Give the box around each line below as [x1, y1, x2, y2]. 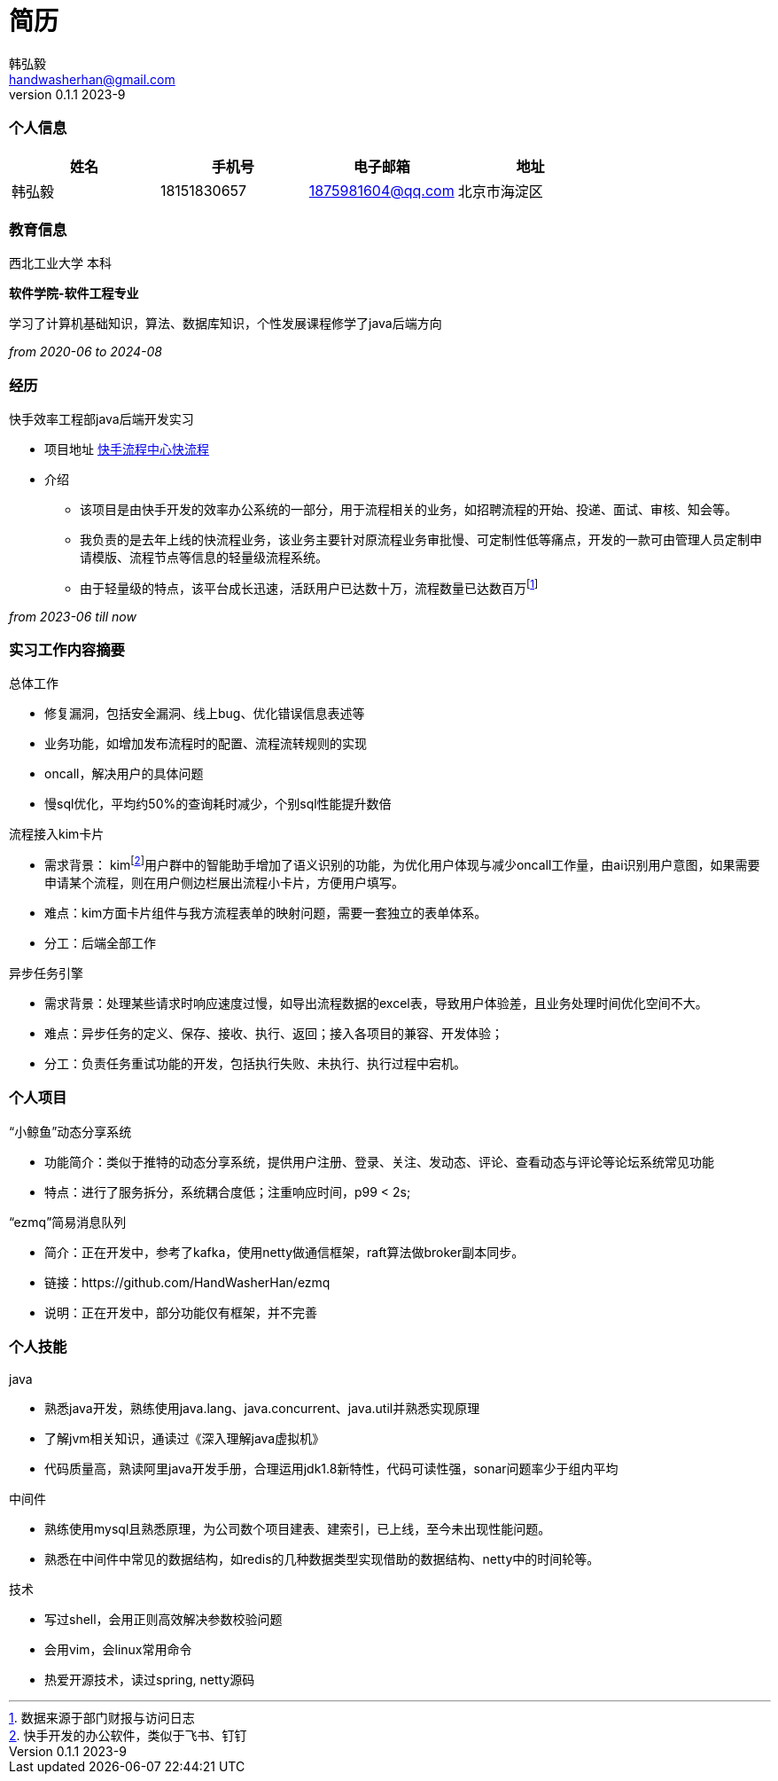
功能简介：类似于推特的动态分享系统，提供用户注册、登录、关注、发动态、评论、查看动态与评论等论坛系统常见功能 [44, 1153, 714, 1169]
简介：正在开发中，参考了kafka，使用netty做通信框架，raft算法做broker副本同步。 [44, 1244, 525, 1260]
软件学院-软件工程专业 [9, 285, 139, 301]
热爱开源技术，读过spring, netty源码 [44, 1671, 255, 1687]
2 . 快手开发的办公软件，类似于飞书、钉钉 [9, 1727, 247, 1743]
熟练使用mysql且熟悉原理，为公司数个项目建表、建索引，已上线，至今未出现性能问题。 [44, 1520, 551, 1536]
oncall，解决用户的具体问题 [44, 766, 204, 782]
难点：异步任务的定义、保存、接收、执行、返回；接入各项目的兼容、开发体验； [44, 1026, 503, 1042]
